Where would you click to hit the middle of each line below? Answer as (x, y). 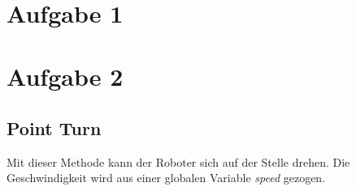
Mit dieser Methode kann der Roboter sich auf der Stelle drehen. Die (178, 161)
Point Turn (54, 127)
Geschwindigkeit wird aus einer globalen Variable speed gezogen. (166, 178)
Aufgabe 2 (65, 76)
